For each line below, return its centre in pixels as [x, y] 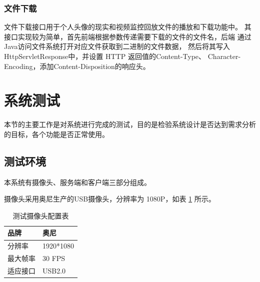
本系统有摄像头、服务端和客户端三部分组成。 [77, 182]
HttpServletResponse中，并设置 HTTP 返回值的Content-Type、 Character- [122, 56]
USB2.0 [54, 271]
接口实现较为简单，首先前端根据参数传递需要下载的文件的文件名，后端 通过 [128, 36]
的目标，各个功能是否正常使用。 [56, 134]
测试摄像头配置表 [41, 215]
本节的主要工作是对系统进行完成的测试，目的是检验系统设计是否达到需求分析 [130, 124]
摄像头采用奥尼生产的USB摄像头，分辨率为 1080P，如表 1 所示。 [110, 199]
